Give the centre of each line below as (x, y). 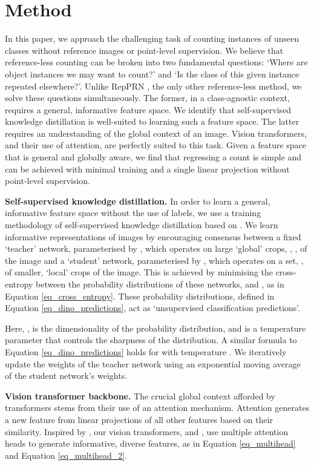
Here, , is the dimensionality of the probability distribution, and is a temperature (155, 328)
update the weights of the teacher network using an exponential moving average (153, 363)
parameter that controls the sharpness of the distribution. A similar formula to (151, 340)
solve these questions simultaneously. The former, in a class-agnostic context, (147, 98)
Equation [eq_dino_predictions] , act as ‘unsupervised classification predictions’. (153, 308)
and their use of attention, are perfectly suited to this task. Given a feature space (156, 145)
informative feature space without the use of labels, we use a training (133, 213)
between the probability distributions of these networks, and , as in (160, 284)
